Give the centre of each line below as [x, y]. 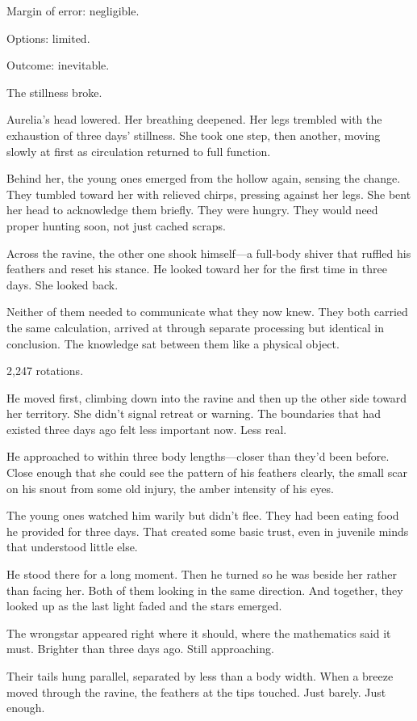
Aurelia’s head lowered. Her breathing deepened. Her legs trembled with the [194, 119]
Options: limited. [48, 38]
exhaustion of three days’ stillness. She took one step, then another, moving [194, 135]
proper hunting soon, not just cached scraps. [116, 225]
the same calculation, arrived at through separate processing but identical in [195, 327]
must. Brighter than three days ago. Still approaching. [140, 649]
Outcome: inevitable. [58, 65]
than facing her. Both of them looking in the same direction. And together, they [205, 590]
